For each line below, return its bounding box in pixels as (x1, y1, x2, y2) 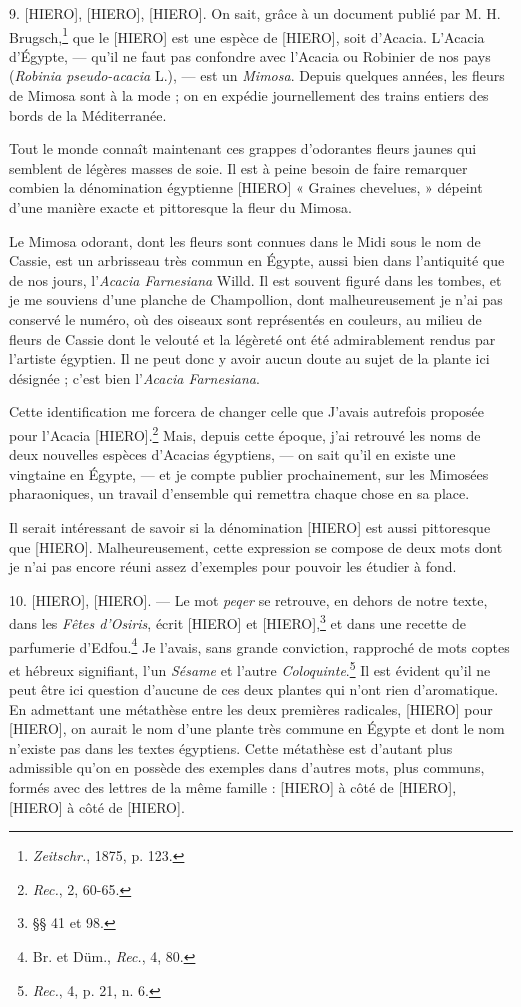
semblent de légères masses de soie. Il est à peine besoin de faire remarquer (9, 157, 468, 178)
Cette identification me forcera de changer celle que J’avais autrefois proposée (9, 401, 485, 422)
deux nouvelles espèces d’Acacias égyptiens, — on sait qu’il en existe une (9, 444, 456, 465)
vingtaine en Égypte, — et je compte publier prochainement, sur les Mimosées (9, 463, 489, 484)
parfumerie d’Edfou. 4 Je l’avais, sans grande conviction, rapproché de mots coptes (9, 633, 510, 657)
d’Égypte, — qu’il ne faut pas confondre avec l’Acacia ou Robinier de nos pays (9, 45, 491, 66)
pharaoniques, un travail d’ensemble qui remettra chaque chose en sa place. (9, 483, 470, 504)
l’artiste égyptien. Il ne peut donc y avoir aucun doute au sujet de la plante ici (9, 348, 490, 369)
